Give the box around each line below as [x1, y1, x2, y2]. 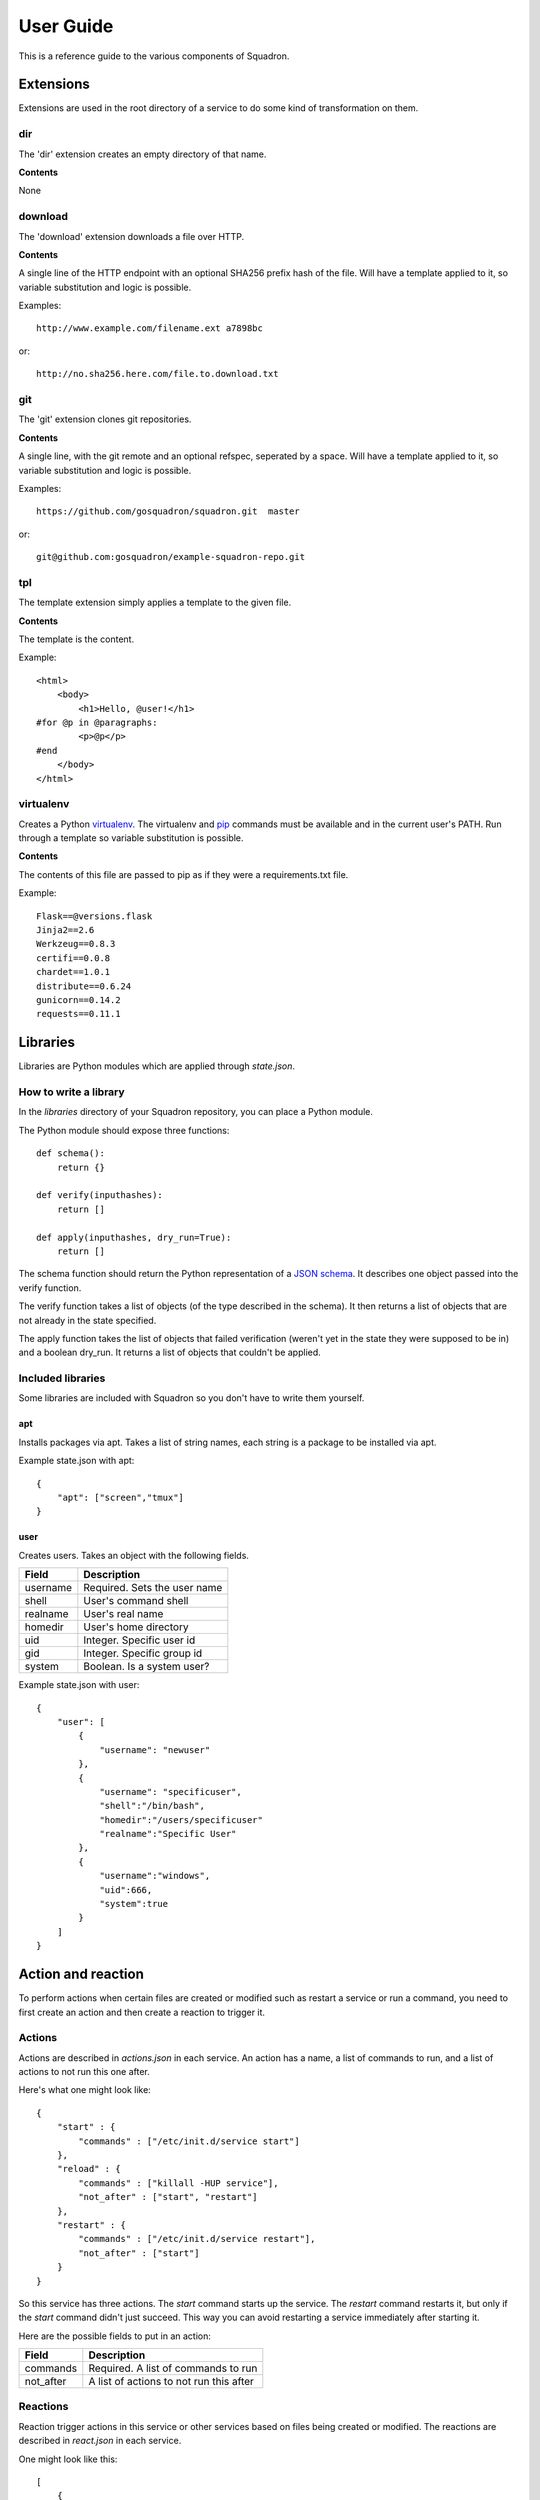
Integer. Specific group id [83, 1646, 203, 1660]
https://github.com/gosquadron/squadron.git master [36, 506, 300, 517]
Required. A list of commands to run [88, 2361, 258, 2375]
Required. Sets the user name [83, 1581, 223, 1595]
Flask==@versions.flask [36, 910, 153, 922]
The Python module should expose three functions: [18, 1124, 230, 1136]
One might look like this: [18, 2453, 118, 2465]
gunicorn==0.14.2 [36, 995, 121, 1005]
